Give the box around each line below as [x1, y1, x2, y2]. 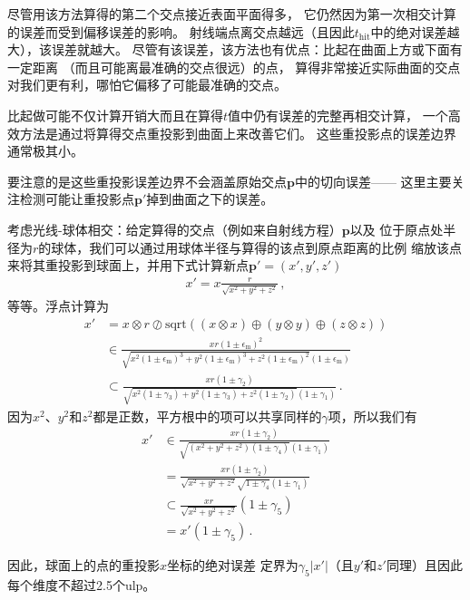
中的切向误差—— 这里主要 [294, 171, 452, 190]
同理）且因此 [386, 556, 463, 575]
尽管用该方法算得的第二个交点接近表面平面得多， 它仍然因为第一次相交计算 [7, 5, 456, 23]
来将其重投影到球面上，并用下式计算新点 [7, 256, 249, 275]
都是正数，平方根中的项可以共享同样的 [93, 406, 322, 425]
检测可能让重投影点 [19, 189, 134, 208]
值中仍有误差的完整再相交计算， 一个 [228, 105, 448, 124]
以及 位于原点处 [349, 219, 444, 238]
